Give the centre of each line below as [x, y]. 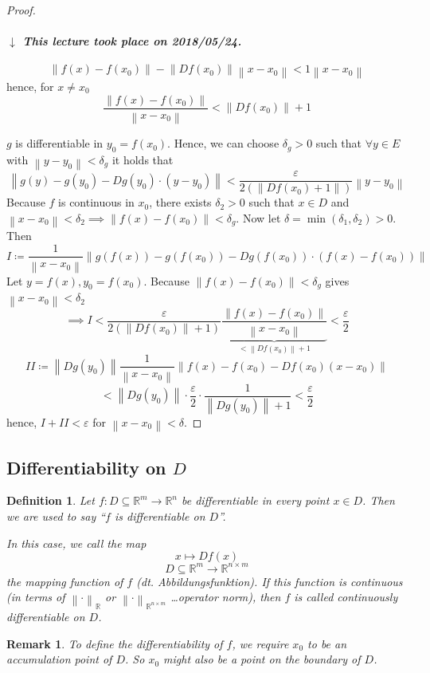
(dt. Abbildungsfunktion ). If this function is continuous [270, 581]
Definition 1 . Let [51, 500]
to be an [327, 643]
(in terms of [36, 597]
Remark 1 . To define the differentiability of [115, 643]
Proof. [21, 10]
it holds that [143, 159]
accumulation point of [59, 659]
